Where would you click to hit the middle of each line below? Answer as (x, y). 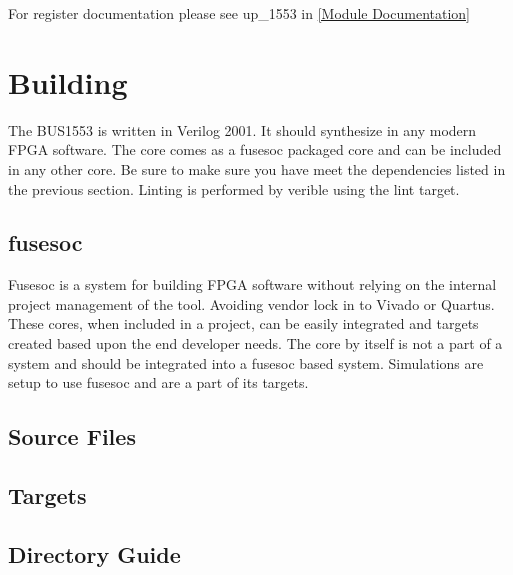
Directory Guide (94, 553)
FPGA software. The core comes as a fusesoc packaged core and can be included (255, 149)
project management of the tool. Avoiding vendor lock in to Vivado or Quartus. (251, 303)
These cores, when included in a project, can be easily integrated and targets (243, 323)
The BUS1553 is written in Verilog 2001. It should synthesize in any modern (242, 129)
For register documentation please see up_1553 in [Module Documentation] (239, 13)
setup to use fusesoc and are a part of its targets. (158, 382)
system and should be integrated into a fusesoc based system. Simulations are (246, 362)
